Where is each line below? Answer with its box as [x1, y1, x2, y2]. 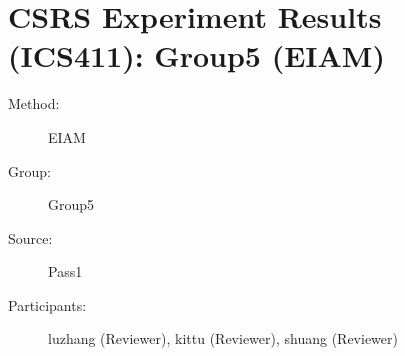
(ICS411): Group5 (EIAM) [8, 35, 385, 76]
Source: [8, 227, 53, 248]
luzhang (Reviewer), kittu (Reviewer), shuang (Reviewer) [48, 328, 398, 349]
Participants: [8, 294, 87, 315]
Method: [8, 93, 60, 114]
